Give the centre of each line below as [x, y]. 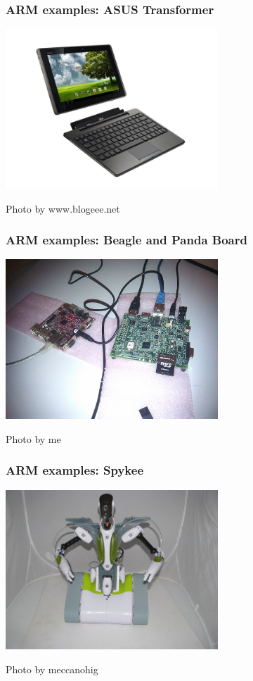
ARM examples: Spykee [75, 470]
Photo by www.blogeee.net [63, 208]
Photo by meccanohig [52, 669]
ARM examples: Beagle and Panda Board [126, 240]
